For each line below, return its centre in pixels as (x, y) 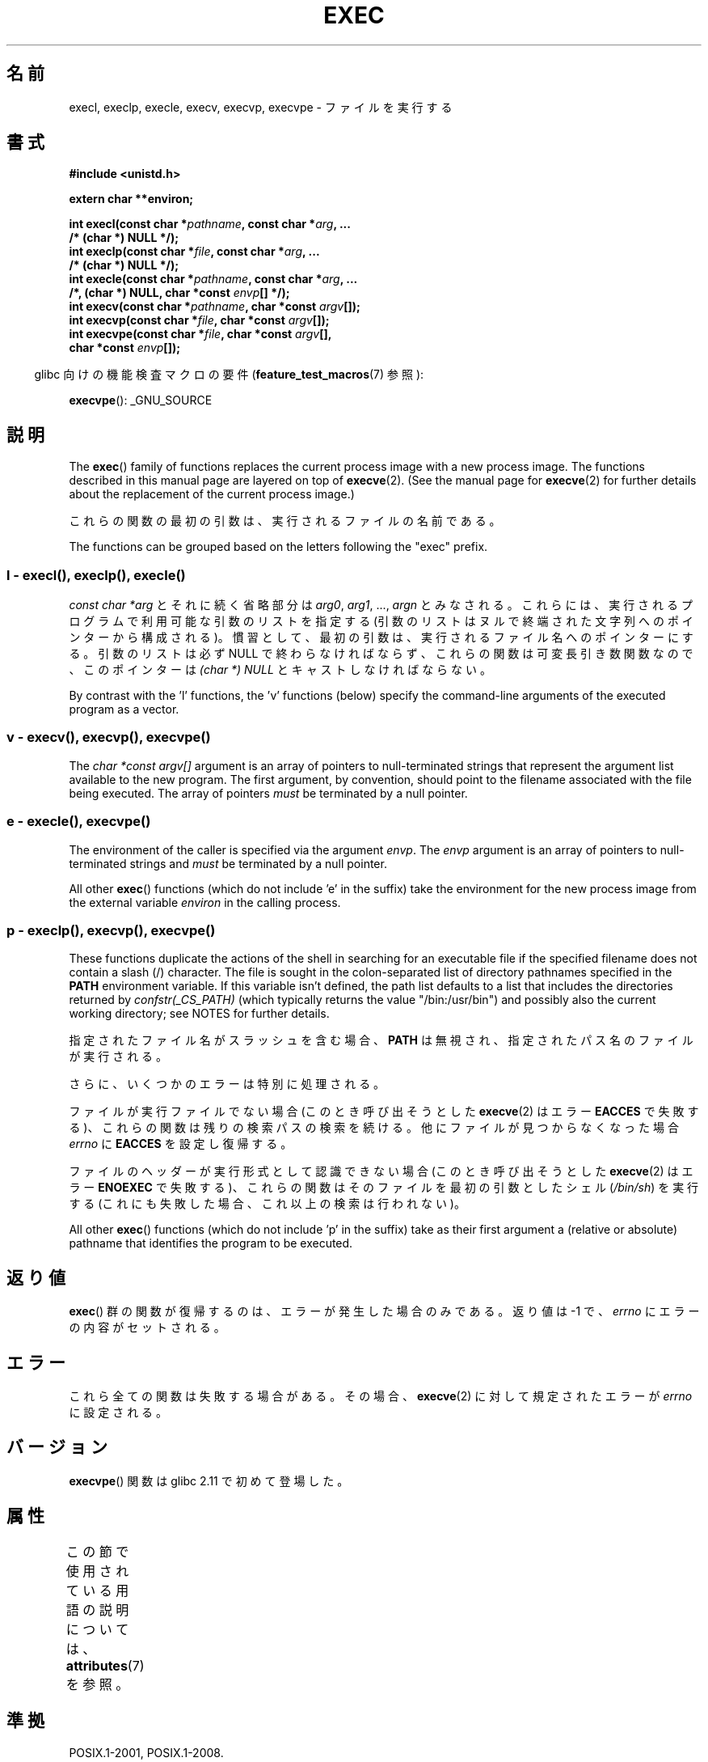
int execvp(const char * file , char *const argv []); (199, 320)
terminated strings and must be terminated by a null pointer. (228, 863)
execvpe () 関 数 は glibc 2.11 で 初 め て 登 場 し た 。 (209, 1480)
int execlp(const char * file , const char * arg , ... (194, 252)
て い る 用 (97, 1590)
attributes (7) (105, 1665)
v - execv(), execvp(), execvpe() (109, 737)
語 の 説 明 (97, 1610)
